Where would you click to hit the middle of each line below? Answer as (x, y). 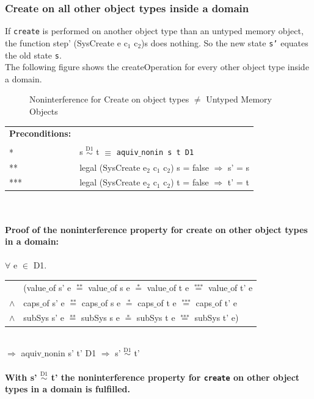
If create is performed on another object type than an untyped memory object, (154, 31)
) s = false (190, 167)
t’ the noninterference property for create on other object (175, 377)
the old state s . (33, 55)
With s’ (21, 377)
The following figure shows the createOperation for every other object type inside (157, 67)
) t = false (190, 182)
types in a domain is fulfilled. (68, 389)
